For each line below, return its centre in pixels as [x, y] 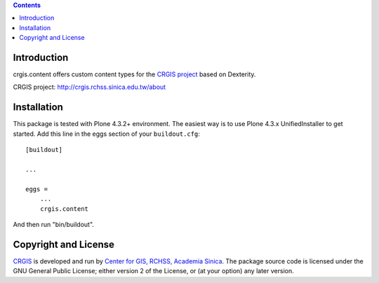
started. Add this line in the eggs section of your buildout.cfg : [106, 134]
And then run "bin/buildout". [54, 224]
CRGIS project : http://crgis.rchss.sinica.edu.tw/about [89, 87]
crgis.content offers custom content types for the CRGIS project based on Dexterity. [134, 74]
